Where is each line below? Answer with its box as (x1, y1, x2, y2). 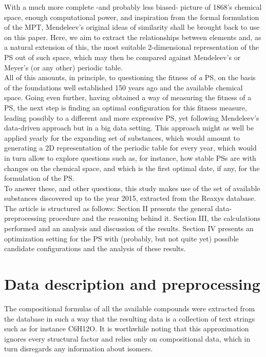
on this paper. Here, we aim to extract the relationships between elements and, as (4, 31, 261, 42)
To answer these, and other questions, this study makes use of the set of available (4, 182, 260, 193)
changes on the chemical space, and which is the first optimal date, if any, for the (4, 162, 260, 173)
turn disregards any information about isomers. (4, 343, 153, 354)
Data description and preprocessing (4, 273, 260, 294)
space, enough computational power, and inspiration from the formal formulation (4, 11, 259, 22)
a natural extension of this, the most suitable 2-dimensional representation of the (4, 42, 259, 52)
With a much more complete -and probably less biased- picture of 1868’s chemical (4, 2, 262, 12)
